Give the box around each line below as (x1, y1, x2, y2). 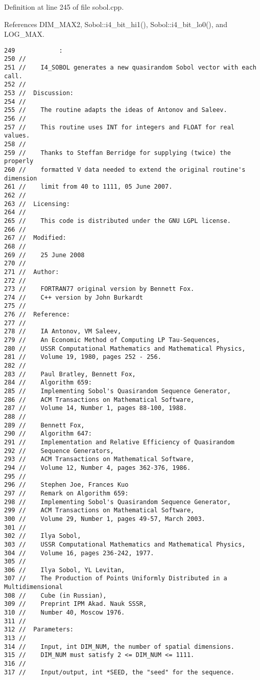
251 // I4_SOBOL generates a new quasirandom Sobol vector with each (4, 64, 256, 72)
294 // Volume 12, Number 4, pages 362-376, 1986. (4, 464, 191, 471)
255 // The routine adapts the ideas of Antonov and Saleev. (4, 106, 227, 114)
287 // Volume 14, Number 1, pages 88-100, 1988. (4, 404, 187, 412)
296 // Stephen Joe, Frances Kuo (4, 481, 129, 489)
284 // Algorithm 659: (4, 379, 92, 387)
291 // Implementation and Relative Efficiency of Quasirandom (4, 438, 235, 446)
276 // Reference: (4, 311, 70, 319)
